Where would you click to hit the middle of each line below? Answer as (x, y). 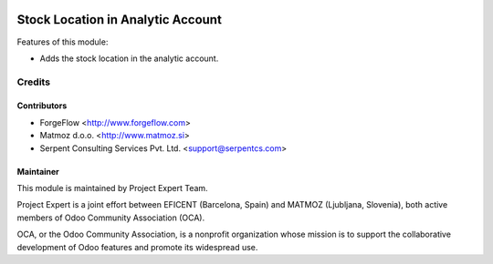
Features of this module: (63, 42)
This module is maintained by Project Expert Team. (113, 188)
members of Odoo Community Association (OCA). (111, 218)
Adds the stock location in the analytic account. (129, 58)
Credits (33, 82)
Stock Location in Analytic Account (120, 20)
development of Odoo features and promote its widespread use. (137, 247)
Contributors (42, 106)
